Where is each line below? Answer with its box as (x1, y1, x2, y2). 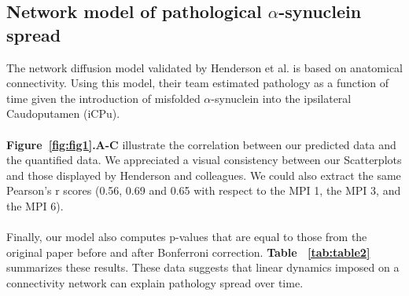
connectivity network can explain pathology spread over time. (6, 274, 304, 291)
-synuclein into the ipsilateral (211, 90, 352, 106)
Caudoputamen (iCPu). (6, 105, 120, 122)
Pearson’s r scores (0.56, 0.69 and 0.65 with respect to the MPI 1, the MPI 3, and (6, 182, 401, 199)
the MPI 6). (6, 197, 64, 214)
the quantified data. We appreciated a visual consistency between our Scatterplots (6, 152, 402, 168)
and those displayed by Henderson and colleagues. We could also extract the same (6, 166, 401, 183)
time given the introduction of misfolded (6, 90, 201, 106)
